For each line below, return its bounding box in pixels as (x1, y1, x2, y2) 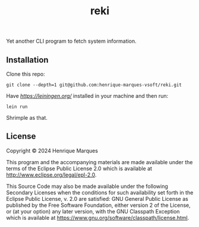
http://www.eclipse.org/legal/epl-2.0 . (6, 171, 97, 178)
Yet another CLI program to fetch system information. (6, 37, 137, 45)
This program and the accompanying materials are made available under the (6, 158, 193, 165)
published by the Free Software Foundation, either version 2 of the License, (6, 202, 191, 209)
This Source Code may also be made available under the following (6, 183, 168, 190)
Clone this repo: (6, 71, 46, 78)
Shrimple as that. (6, 114, 48, 121)
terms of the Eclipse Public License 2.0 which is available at (6, 165, 153, 172)
